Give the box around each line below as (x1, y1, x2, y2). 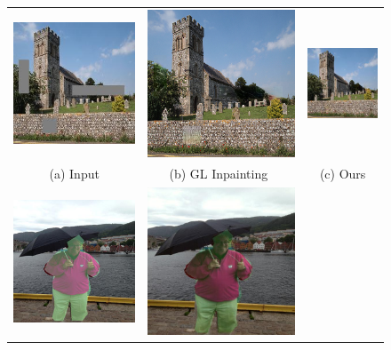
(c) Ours (319, 164, 366, 183)
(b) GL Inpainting (169, 164, 268, 183)
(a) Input (49, 164, 100, 183)
